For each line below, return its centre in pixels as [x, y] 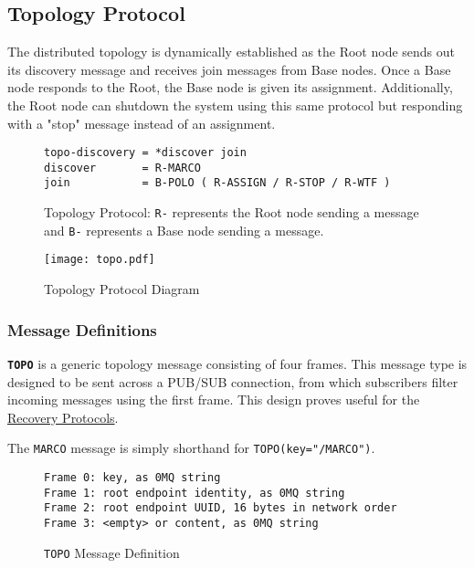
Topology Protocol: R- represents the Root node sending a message [232, 212]
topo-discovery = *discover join [145, 153]
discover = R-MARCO [122, 168]
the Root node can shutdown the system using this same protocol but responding [235, 105]
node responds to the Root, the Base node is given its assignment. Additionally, [230, 87]
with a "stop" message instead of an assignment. [142, 123]
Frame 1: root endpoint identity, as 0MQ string [195, 493]
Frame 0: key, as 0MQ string [132, 478]
